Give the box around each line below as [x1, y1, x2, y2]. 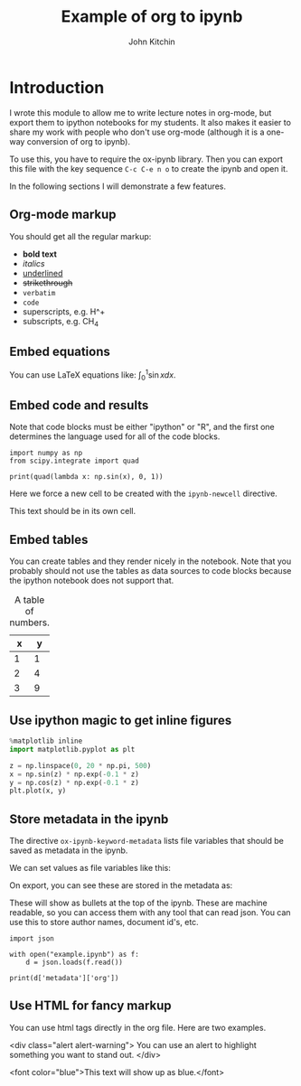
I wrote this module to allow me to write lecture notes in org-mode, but [9, 107, 272, 118]
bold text [22, 248, 57, 259]
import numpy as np [9, 449, 83, 458]
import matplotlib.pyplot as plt [9, 744, 136, 754]
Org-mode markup [9, 207, 117, 222]
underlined [22, 267, 63, 278]
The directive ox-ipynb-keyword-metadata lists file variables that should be [9, 836, 285, 847]
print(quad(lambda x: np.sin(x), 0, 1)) [9, 473, 165, 482]
